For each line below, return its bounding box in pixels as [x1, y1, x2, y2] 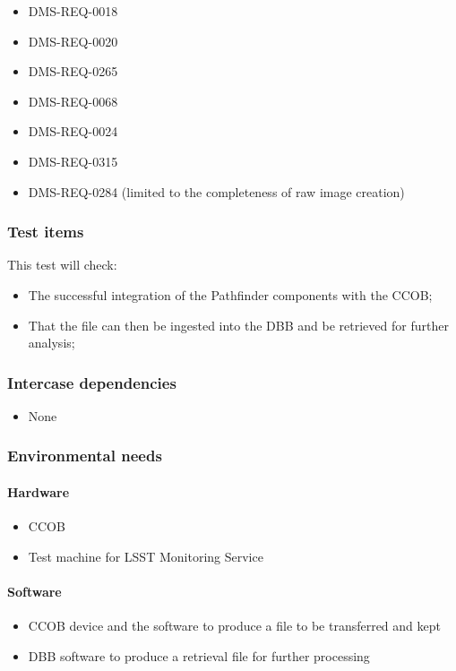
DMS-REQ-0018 [28, 2, 118, 20]
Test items [7, 220, 84, 243]
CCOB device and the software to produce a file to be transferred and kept [28, 616, 441, 635]
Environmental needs [7, 444, 162, 467]
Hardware [7, 483, 70, 501]
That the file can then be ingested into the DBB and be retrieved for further [28, 315, 449, 334]
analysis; [28, 333, 75, 352]
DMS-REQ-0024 [28, 122, 118, 141]
